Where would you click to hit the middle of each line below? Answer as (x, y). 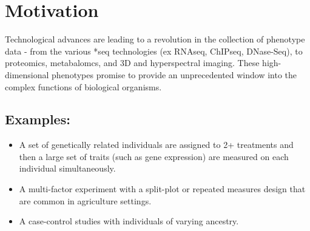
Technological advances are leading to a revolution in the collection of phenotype (155, 39)
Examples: (38, 119)
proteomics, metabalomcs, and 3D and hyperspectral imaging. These (132, 63)
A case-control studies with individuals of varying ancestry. (129, 221)
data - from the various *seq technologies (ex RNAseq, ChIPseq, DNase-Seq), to (154, 51)
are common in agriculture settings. (85, 200)
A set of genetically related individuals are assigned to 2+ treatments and (156, 145)
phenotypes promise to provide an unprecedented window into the (174, 74)
